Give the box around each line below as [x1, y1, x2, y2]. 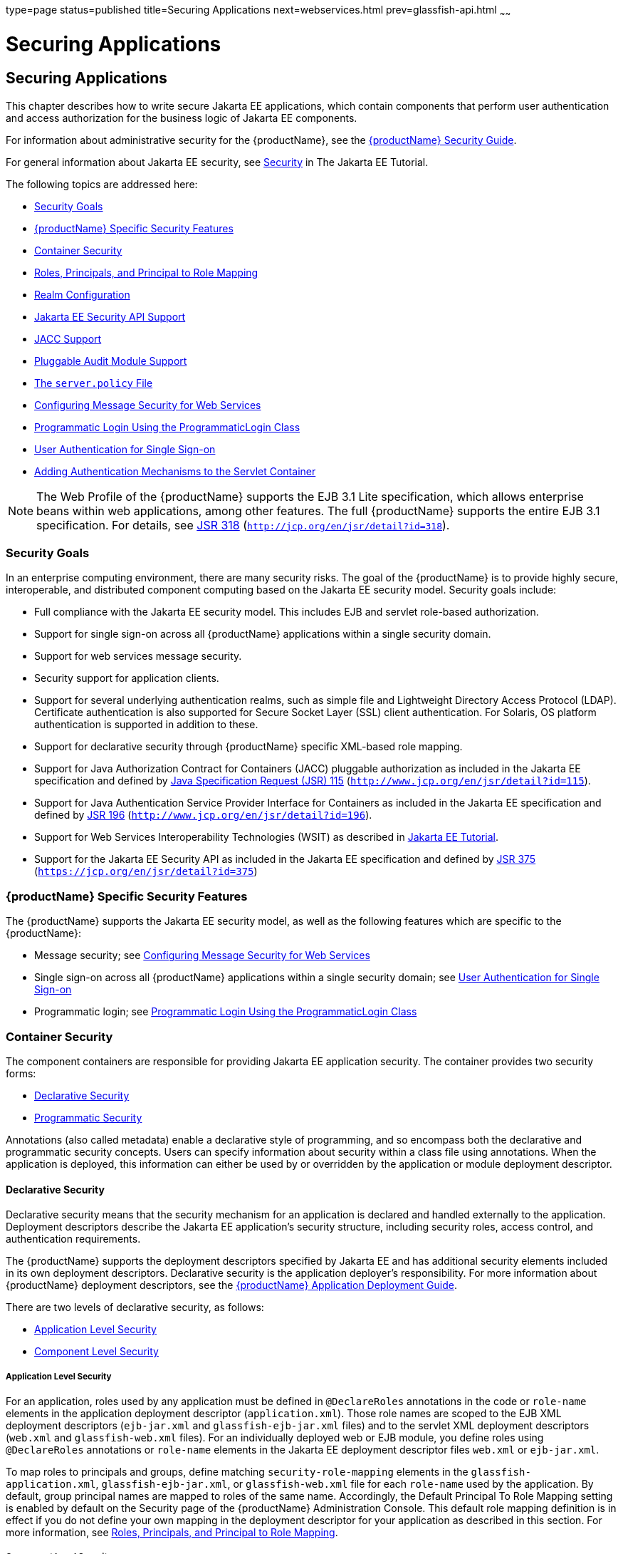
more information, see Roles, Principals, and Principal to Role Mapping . [6, 1525, 338, 1538]
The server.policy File [34, 376, 153, 389]
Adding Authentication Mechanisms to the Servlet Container [34, 465, 316, 477]
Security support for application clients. [34, 672, 219, 685]
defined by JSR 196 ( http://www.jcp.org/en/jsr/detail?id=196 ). [34, 809, 372, 822]
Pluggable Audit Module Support [34, 354, 187, 367]
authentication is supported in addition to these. [34, 718, 258, 731]
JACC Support [34, 332, 102, 345]
